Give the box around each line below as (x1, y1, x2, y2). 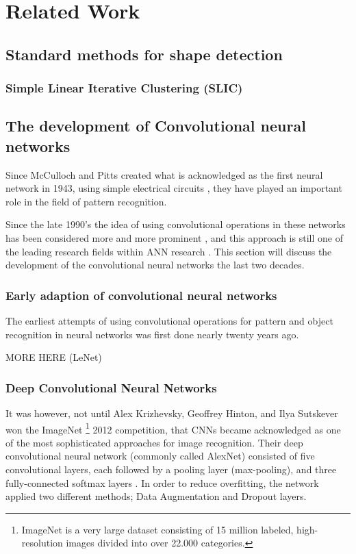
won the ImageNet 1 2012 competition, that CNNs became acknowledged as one (5, 420, 341, 436)
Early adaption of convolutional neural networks (5, 286, 277, 303)
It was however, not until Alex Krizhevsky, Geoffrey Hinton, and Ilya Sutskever (5, 405, 338, 420)
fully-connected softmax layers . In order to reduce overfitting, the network (5, 475, 319, 490)
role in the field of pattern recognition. (5, 194, 167, 208)
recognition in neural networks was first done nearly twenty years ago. (5, 327, 299, 341)
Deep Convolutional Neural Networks (5, 379, 217, 396)
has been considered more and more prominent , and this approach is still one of (5, 230, 343, 244)
